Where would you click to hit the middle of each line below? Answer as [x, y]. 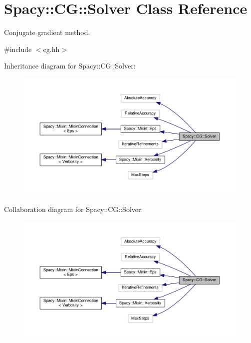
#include [18, 49]
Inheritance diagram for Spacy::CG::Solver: [70, 66]
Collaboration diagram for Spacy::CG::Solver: [74, 209]
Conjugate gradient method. [47, 32]
